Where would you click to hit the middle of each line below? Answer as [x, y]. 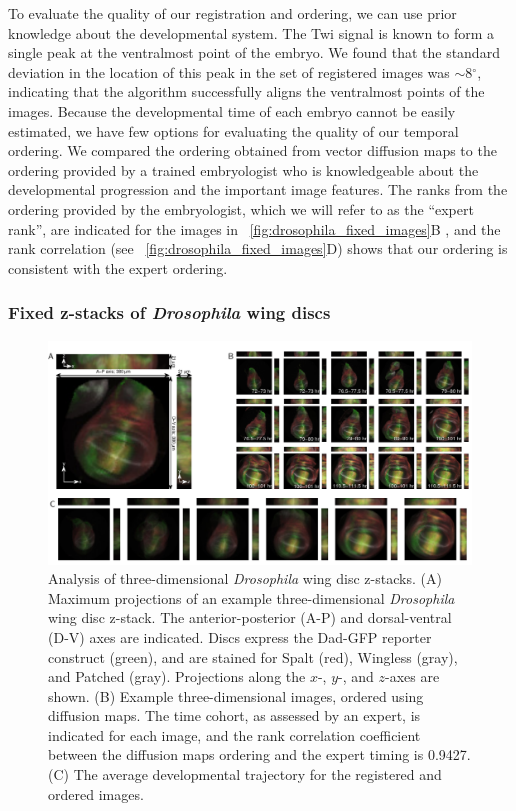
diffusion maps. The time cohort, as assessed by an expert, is [234, 715]
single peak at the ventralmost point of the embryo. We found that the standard [254, 52]
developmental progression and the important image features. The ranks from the [258, 189]
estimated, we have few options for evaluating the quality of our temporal [233, 130]
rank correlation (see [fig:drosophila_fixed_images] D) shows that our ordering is [258, 248]
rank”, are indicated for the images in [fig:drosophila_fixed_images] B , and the [254, 228]
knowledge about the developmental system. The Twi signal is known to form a [251, 32]
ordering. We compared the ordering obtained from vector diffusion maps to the [252, 150]
